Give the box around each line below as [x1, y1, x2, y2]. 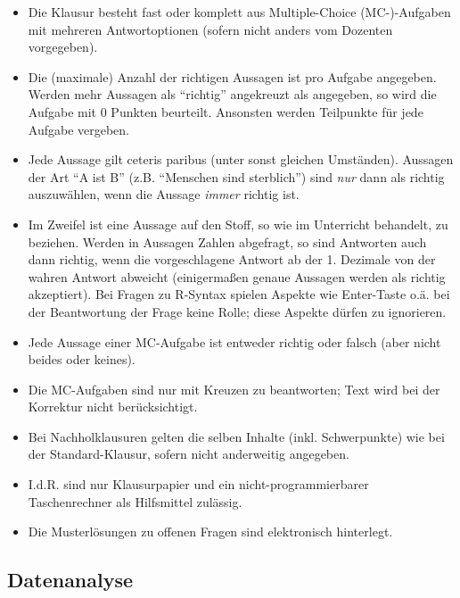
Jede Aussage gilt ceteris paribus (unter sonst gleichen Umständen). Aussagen [28, 150, 454, 169]
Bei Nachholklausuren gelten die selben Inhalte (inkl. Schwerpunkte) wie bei [28, 427, 445, 445]
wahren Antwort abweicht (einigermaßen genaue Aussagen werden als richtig [28, 267, 446, 286]
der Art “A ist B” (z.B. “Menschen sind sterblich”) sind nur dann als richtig [28, 167, 445, 186]
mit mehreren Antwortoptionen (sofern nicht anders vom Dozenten [28, 20, 393, 38]
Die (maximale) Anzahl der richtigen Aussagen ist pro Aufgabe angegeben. [28, 67, 437, 86]
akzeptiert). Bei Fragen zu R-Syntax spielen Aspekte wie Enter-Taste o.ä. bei [28, 285, 450, 303]
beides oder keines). [28, 350, 136, 369]
